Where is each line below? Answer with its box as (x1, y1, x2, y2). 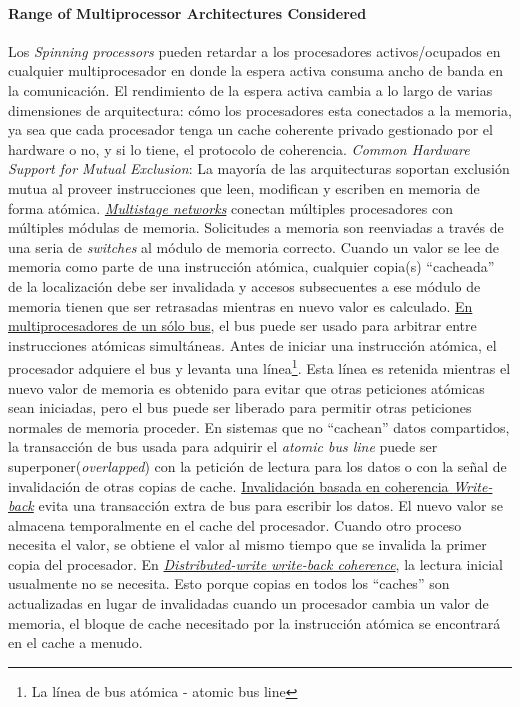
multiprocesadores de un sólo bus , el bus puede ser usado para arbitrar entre (8, 315, 477, 336)
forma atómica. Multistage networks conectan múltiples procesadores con (8, 197, 454, 218)
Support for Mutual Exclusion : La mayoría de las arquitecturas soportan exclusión (8, 158, 510, 179)
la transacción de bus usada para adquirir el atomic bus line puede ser (8, 436, 438, 457)
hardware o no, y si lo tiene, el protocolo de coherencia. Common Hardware (8, 138, 470, 159)
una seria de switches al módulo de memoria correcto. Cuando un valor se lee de (8, 236, 500, 257)
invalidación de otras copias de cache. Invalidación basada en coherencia (8, 475, 449, 496)
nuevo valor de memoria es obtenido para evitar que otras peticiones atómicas (8, 377, 485, 398)
